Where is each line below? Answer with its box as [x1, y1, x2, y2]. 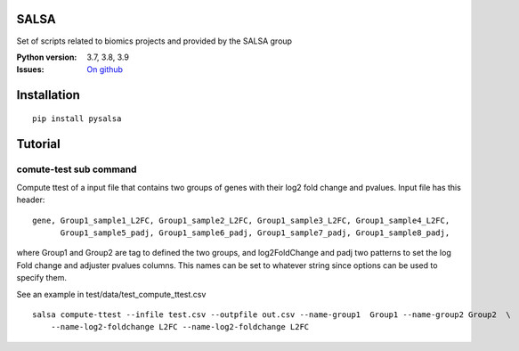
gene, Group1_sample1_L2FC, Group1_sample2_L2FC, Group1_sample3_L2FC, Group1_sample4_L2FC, [32, 215, 450, 225]
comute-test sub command [16, 163, 137, 175]
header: [16, 194, 45, 205]
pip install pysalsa [32, 113, 122, 124]
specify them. [16, 273, 67, 283]
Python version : [16, 52, 77, 62]
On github [86, 64, 124, 75]
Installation [16, 87, 80, 102]
